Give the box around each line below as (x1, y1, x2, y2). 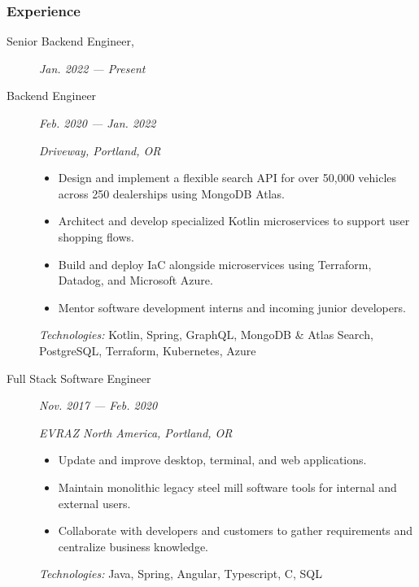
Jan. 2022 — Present (39, 59, 146, 76)
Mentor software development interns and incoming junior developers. (58, 298, 406, 315)
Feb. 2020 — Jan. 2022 (39, 115, 156, 131)
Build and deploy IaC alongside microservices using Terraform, (58, 255, 372, 272)
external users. (58, 494, 131, 511)
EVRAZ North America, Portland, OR (39, 424, 233, 441)
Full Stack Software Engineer (7, 369, 151, 386)
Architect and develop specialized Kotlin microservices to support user (58, 212, 410, 229)
